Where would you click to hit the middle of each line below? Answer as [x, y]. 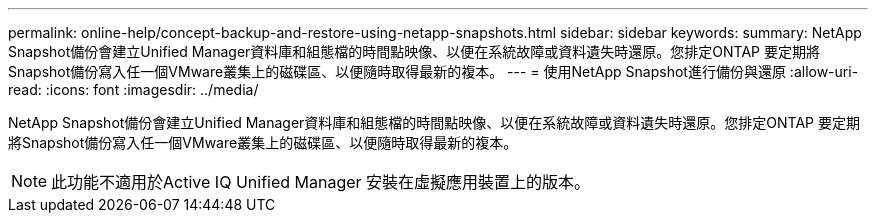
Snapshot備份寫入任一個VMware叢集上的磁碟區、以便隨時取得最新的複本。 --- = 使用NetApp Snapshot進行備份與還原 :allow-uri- [433, 71]
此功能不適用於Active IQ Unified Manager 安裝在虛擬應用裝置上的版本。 [321, 182]
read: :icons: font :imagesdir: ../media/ [133, 89]
